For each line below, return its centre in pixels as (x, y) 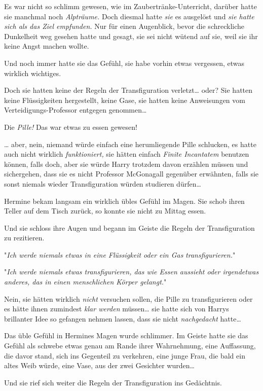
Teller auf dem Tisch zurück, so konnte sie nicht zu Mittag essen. (105, 211)
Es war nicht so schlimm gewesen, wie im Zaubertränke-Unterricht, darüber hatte (130, 6)
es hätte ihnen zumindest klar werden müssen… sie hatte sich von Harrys (117, 309)
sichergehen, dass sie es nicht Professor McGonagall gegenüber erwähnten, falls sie (131, 174)
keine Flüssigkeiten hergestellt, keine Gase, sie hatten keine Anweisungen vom (125, 100)
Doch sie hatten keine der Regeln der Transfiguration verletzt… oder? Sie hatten (128, 90)
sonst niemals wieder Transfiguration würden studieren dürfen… (103, 183)
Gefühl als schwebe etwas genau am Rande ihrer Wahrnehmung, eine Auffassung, (130, 346)
